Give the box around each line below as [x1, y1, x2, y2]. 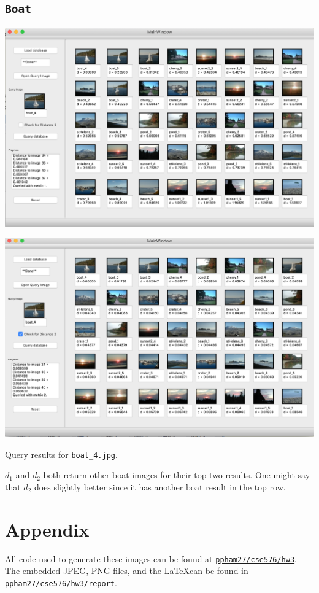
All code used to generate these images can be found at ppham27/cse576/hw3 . [5, 552, 297, 565]
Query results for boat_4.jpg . [5, 448, 118, 460]
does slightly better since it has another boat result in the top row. [34, 480, 286, 493]
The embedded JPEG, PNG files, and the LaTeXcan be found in [5, 564, 248, 577]
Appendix [5, 516, 90, 541]
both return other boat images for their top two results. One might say [43, 468, 310, 481]
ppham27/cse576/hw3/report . [5, 576, 117, 589]
